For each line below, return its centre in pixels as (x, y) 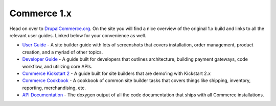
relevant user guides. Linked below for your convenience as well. (78, 35)
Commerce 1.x (40, 13)
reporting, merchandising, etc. (54, 88)
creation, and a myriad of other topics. (63, 52)
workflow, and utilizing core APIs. (57, 66)
